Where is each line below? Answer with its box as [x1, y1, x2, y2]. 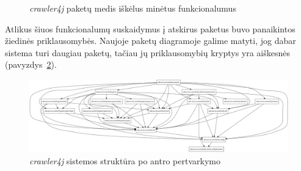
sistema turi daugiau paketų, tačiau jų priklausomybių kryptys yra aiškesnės [5, 46, 291, 59]
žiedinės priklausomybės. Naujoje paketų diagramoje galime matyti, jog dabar [5, 34, 296, 47]
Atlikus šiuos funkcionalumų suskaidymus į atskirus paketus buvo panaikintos [5, 22, 296, 35]
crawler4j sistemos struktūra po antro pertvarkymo [29, 154, 220, 167]
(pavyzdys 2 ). [5, 58, 57, 71]
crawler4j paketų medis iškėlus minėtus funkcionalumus [29, 2, 236, 14]
